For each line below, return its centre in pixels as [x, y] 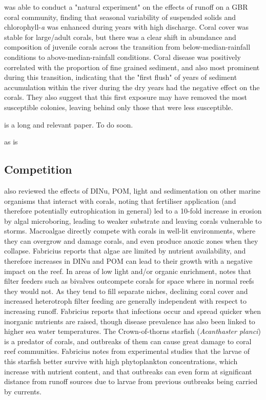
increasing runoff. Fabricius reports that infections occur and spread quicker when [133, 311]
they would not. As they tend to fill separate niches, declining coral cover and [126, 291]
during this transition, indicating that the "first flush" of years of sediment [121, 77]
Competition [38, 169]
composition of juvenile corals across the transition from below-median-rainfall [127, 47]
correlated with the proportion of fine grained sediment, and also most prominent [132, 67]
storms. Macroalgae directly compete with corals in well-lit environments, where [130, 231]
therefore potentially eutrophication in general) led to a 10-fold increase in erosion [133, 211]
